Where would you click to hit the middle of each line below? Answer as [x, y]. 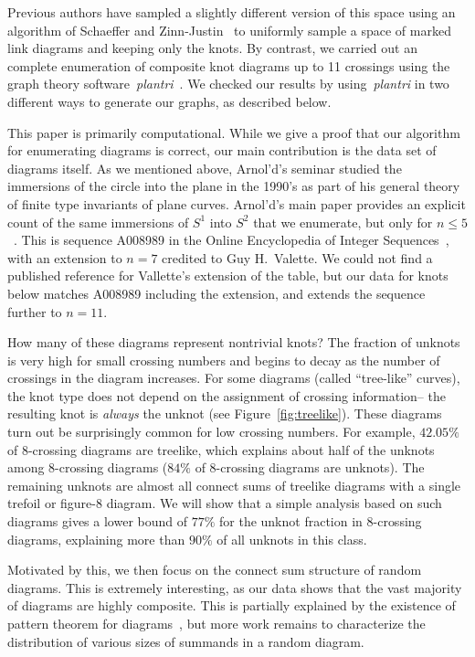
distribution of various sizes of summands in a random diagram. [186, 641]
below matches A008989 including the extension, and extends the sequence [216, 293]
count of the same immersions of [98, 222]
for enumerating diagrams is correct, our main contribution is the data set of [222, 150]
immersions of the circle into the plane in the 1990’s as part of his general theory [234, 186]
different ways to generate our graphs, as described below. [169, 101]
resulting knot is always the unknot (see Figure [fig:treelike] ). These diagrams [225, 413]
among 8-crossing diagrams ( [88, 467]
